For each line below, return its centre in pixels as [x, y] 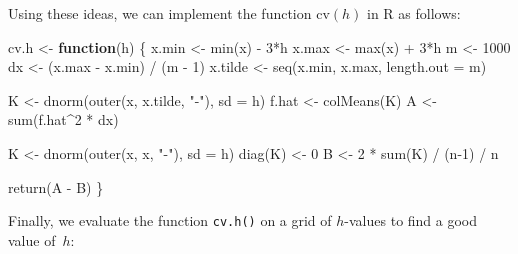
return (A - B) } [56, 186]
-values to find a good [411, 220]
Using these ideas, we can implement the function [160, 13]
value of [32, 239]
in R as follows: [414, 13]
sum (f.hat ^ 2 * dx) [63, 119]
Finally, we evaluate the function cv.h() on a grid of [170, 220]
